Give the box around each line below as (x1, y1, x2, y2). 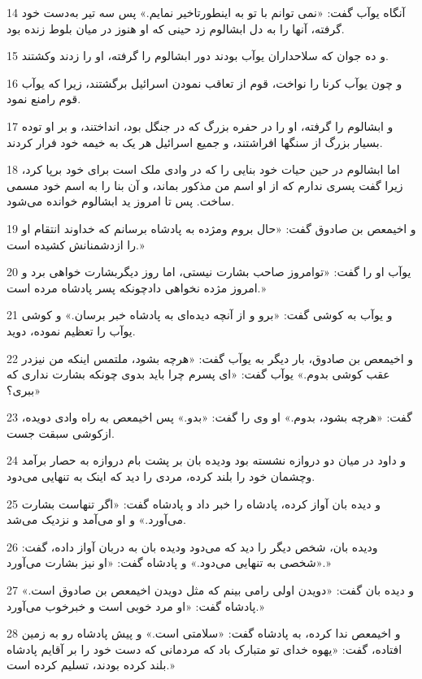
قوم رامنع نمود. (7, 90, 81, 107)
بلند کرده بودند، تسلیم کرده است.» (7, 656, 175, 673)
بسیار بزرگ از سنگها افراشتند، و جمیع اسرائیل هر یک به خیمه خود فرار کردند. (7, 133, 383, 150)
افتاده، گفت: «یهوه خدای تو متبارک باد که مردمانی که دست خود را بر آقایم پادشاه (7, 640, 402, 657)
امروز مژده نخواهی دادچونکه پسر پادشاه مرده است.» (7, 279, 267, 296)
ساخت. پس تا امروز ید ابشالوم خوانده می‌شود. (7, 192, 235, 210)
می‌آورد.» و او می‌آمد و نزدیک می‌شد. (7, 511, 186, 528)
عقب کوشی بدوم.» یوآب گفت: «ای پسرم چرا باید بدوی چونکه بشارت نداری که (7, 365, 390, 383)
